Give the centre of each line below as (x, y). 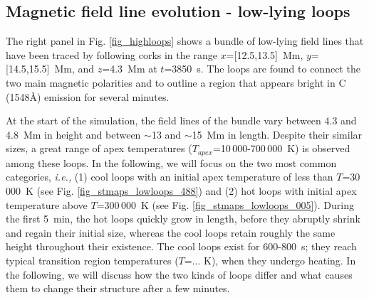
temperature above (47, 204)
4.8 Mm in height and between (73, 134)
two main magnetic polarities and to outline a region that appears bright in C (176, 82)
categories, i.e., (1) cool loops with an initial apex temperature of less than (170, 177)
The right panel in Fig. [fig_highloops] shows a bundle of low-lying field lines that (185, 41)
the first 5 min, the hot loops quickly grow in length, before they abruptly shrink (183, 219)
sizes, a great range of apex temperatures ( (99, 148)
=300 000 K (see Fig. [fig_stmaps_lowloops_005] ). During (225, 204)
